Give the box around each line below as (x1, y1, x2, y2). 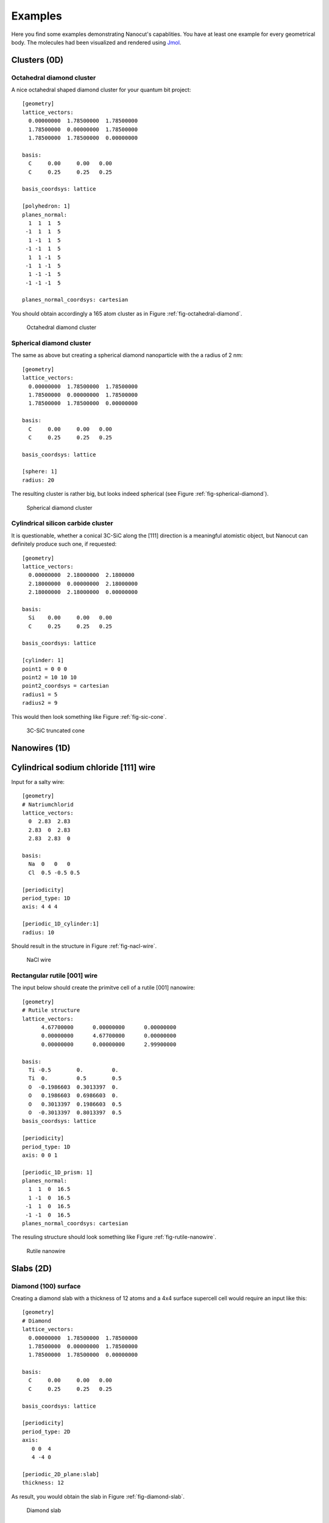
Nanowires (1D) (11, 743, 71, 753)
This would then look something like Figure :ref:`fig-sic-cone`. (11, 713, 167, 720)
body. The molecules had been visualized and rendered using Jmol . (11, 38, 182, 46)
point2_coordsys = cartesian (22, 682, 109, 690)
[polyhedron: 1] (22, 203, 71, 210)
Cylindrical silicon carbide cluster (11, 519, 113, 528)
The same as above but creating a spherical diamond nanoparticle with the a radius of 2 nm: (11, 352, 243, 359)
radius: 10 (22, 929, 55, 936)
